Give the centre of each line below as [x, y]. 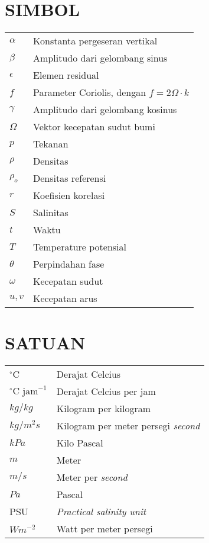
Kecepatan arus [65, 298]
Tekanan [51, 144]
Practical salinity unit [101, 512]
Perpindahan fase [69, 264]
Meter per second [92, 477]
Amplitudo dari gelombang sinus [100, 58]
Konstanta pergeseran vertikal [95, 41]
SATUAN [45, 343]
